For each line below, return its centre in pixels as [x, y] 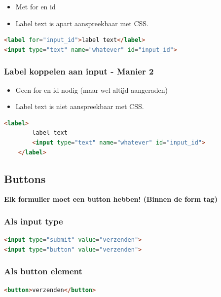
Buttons [25, 178]
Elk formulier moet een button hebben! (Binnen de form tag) [111, 199]
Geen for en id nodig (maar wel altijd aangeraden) [92, 90]
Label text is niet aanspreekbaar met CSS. [80, 106]
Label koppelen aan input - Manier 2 [79, 71]
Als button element [43, 271]
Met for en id [36, 6]
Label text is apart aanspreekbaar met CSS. [82, 23]
